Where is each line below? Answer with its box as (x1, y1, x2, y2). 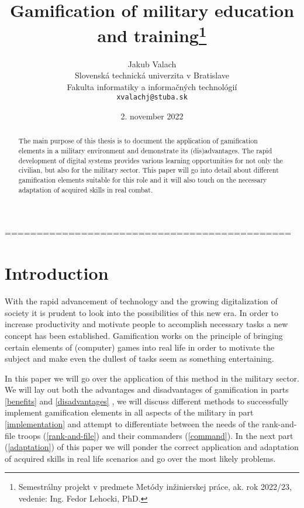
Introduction (5, 261, 109, 285)
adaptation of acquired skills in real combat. (18, 184, 153, 194)
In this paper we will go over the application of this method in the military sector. (5, 372, 299, 384)
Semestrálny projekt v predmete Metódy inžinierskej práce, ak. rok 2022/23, (18, 480, 292, 493)
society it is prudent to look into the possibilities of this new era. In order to (5, 306, 279, 318)
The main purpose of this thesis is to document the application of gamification (18, 136, 258, 146)
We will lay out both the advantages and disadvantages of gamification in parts (5, 383, 289, 396)
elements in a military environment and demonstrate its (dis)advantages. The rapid (18, 146, 272, 156)
